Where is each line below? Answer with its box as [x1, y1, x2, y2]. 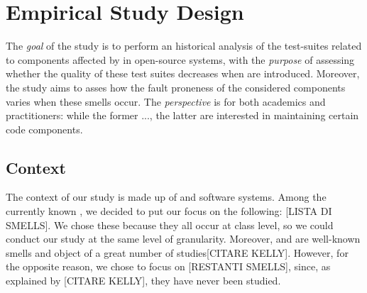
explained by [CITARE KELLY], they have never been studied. [6, 273, 281, 288]
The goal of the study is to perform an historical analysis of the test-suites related [6, 38, 362, 53]
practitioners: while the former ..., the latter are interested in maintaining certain [6, 108, 359, 123]
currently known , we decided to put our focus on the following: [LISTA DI [6, 204, 332, 219]
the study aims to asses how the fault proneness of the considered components [6, 79, 346, 94]
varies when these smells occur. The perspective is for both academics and [6, 94, 326, 109]
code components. [6, 121, 83, 136]
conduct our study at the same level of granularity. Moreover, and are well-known [6, 231, 361, 246]
